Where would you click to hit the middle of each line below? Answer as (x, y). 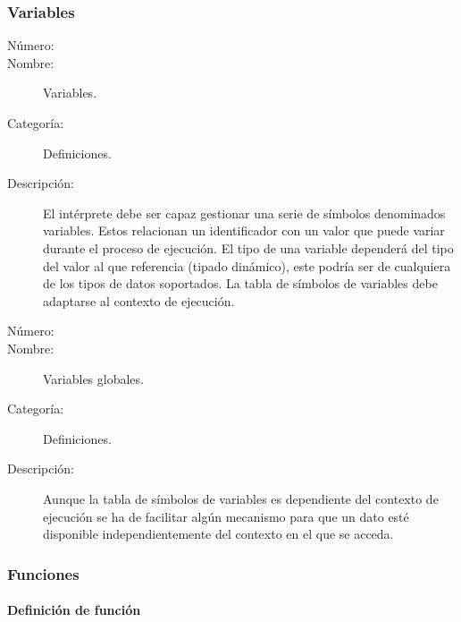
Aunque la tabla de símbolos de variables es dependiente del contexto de (241, 498)
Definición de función (74, 610)
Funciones (43, 573)
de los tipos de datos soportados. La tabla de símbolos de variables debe (240, 283)
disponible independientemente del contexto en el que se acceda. (218, 534)
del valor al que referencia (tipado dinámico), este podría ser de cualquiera (247, 265)
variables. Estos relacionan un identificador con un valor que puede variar (244, 230)
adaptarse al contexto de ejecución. (139, 300)
